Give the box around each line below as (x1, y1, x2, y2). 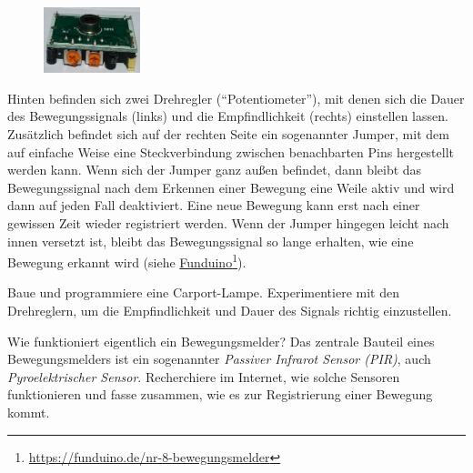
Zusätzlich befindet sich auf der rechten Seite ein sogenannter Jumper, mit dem (7, 125, 449, 144)
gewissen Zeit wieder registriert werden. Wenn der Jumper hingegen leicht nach (7, 214, 449, 233)
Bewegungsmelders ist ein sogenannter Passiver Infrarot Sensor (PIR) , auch (7, 349, 431, 368)
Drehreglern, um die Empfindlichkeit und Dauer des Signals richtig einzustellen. (7, 301, 452, 320)
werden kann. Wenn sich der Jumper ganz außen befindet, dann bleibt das (7, 160, 422, 179)
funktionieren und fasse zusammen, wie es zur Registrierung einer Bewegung (7, 385, 433, 404)
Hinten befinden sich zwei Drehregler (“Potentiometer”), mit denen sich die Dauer (7, 88, 465, 107)
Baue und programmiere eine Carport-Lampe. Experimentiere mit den (7, 283, 399, 302)
